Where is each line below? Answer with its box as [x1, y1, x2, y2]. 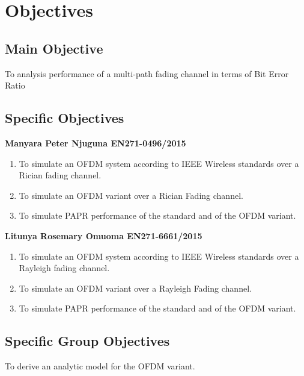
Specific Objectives [5, 108, 124, 127]
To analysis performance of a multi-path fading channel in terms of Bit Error [5, 67, 289, 80]
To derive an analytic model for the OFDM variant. [5, 360, 195, 372]
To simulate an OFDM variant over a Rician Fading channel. [19, 189, 243, 201]
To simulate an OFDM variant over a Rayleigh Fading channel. [19, 281, 252, 294]
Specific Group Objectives [5, 331, 170, 350]
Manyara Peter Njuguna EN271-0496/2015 [5, 136, 186, 149]
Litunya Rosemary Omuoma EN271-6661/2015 [5, 229, 202, 242]
